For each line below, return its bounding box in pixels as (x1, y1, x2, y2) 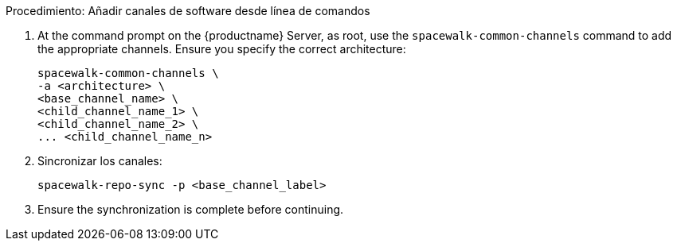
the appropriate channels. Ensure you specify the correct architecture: (37, 42, 406, 56)
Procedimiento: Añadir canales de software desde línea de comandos (6, 4, 370, 17)
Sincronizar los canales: (37, 154, 162, 168)
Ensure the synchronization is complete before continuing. (37, 203, 344, 216)
